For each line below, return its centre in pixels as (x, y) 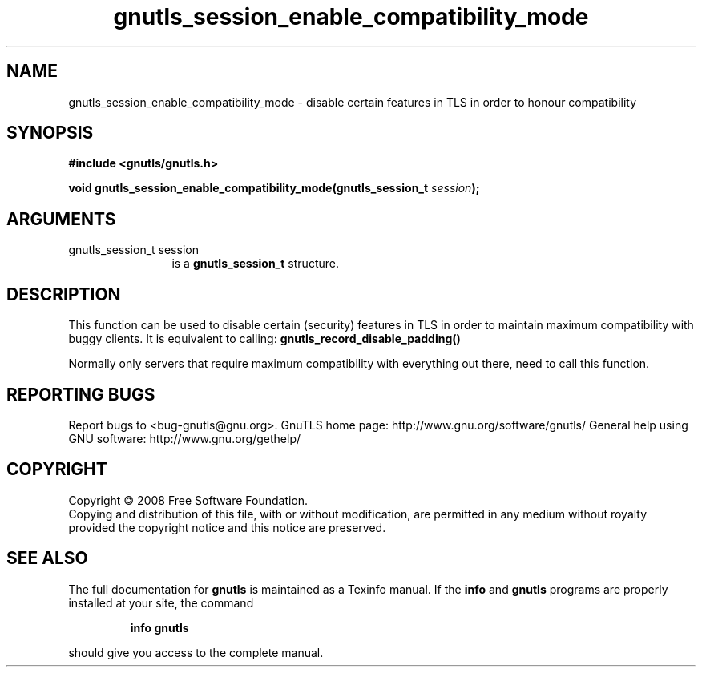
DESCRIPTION (64, 294)
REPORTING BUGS (81, 394)
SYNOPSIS (50, 133)
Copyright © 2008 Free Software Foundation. (188, 500)
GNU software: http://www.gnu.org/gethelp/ (185, 438)
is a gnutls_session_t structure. (255, 264)
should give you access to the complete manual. (196, 652)
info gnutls (159, 627)
